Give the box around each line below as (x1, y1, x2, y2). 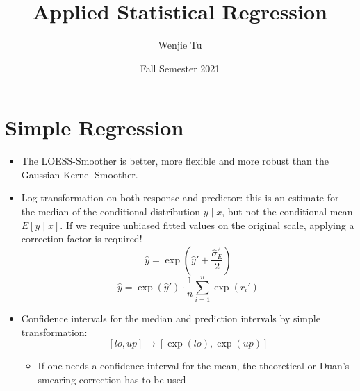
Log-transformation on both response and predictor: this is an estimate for (21, 190, 339, 205)
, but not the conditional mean (222, 204, 353, 219)
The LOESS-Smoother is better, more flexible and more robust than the (21, 153, 329, 168)
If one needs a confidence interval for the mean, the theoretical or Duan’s (38, 358, 350, 373)
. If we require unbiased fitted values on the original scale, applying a (60, 217, 354, 232)
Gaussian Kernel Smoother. (21, 167, 138, 181)
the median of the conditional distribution (21, 204, 201, 219)
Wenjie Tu (158, 38, 202, 52)
